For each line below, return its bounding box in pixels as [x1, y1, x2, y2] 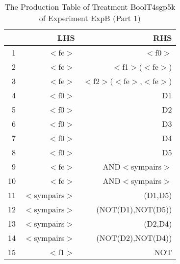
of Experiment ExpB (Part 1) [39, 12, 141, 24]
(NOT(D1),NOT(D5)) [96, 204, 172, 215]
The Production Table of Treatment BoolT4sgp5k [4, 1, 176, 12]
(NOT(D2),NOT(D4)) [96, 232, 172, 243]
